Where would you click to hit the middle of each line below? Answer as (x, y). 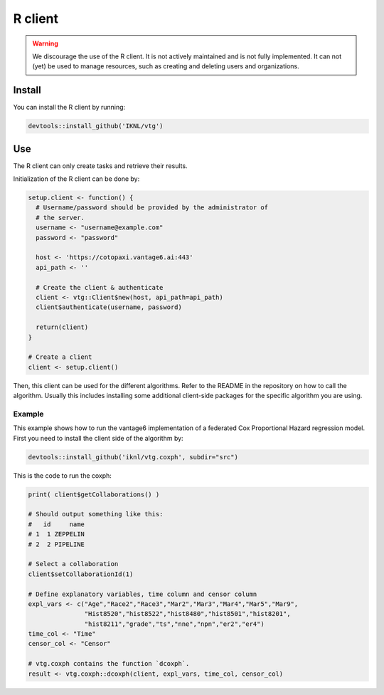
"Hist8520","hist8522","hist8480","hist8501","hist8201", (187, 614)
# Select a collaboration (73, 564)
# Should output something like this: (96, 514)
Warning (45, 43)
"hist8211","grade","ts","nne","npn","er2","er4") (174, 624)
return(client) (62, 327)
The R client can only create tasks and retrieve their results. (100, 166)
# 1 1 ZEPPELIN (57, 534)
